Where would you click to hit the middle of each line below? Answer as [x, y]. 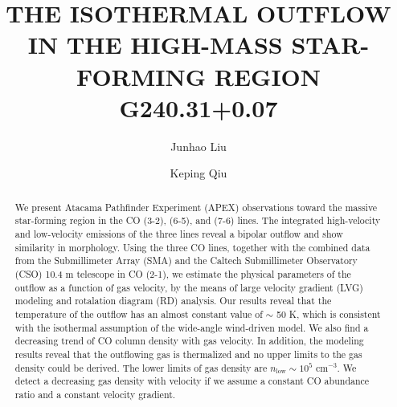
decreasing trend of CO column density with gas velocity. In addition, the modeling [189, 341]
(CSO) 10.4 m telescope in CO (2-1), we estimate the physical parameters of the [183, 273]
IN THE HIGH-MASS [155, 45]
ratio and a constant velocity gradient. [95, 394]
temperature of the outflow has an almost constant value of [139, 313]
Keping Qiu [198, 173]
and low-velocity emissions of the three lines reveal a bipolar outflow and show [179, 233]
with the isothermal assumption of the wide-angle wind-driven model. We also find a [192, 327]
